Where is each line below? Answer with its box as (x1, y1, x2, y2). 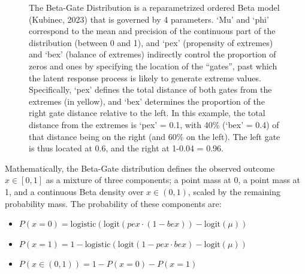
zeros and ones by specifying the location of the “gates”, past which (29, 59, 277, 72)
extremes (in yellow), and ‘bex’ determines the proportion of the (29, 95, 265, 107)
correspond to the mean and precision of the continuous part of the (29, 25, 276, 37)
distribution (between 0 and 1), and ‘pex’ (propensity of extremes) (29, 36, 273, 48)
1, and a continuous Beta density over (5, 185, 144, 197)
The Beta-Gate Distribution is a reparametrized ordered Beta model (29, 1, 280, 13)
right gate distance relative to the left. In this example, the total (29, 106, 265, 119)
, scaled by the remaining (188, 185, 280, 197)
